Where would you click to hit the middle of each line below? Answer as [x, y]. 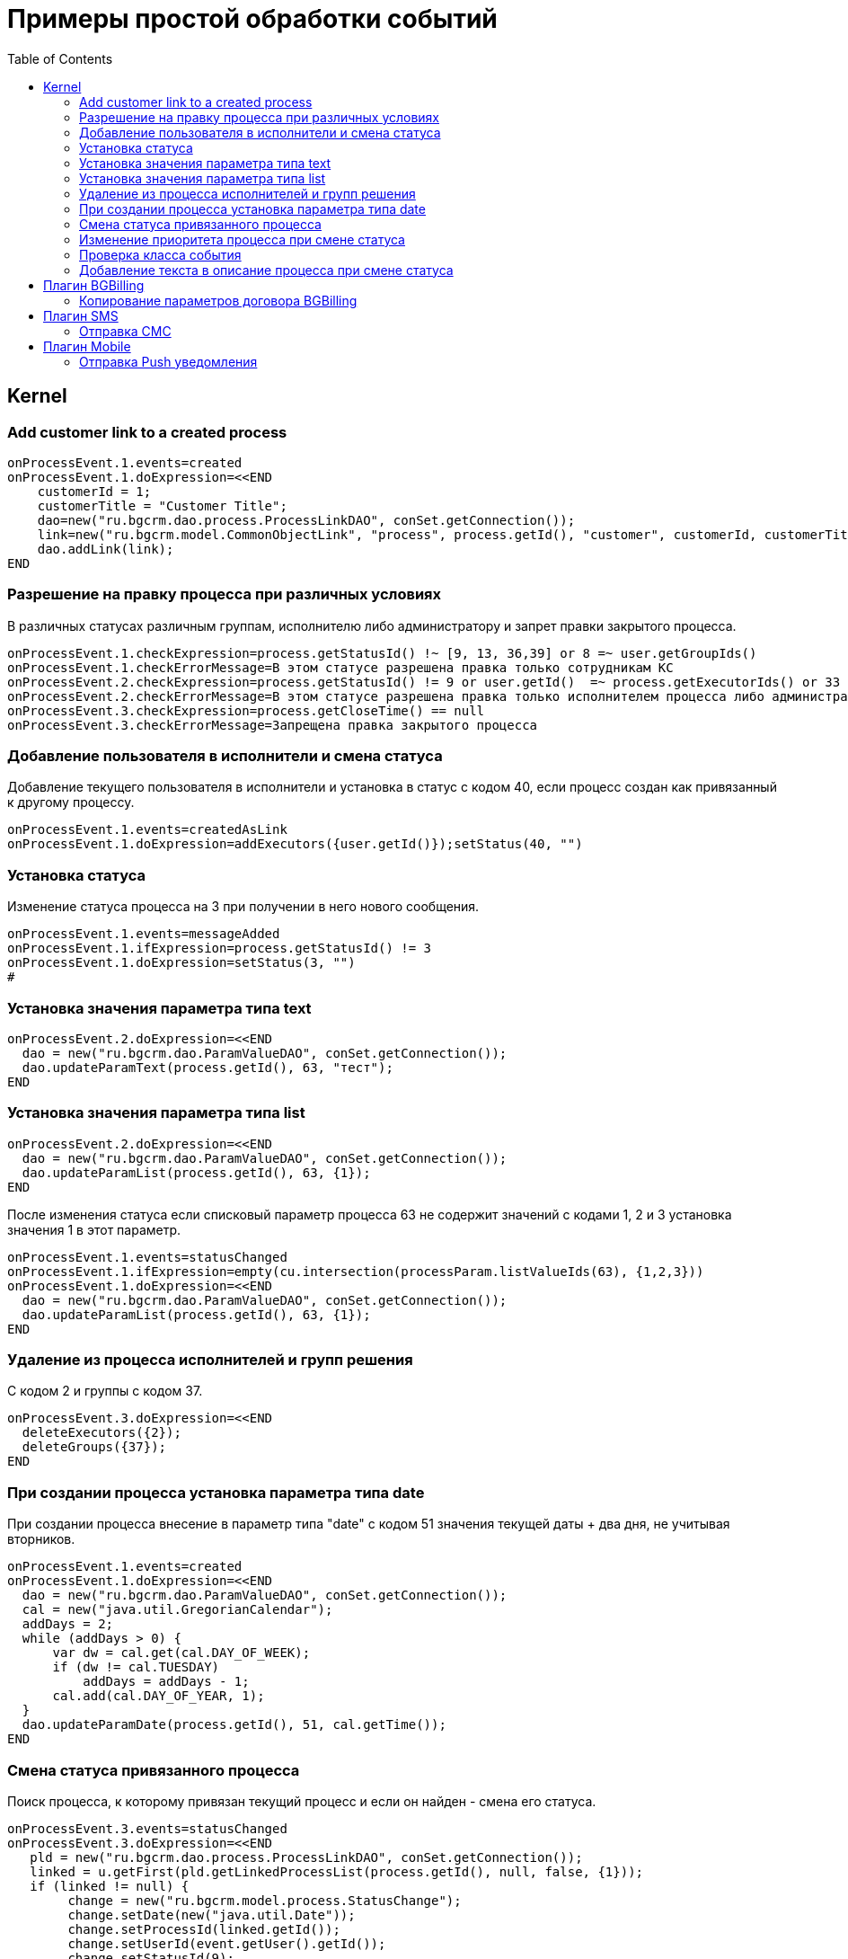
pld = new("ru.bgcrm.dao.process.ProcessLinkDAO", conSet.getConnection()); [306, 1857]
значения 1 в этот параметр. [94, 1229]
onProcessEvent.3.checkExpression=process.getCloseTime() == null [246, 710]
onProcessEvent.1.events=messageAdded [144, 934]
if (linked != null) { [110, 1886]
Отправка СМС [125, 331]
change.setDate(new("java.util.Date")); [212, 1915]
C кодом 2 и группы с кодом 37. [105, 1391]
